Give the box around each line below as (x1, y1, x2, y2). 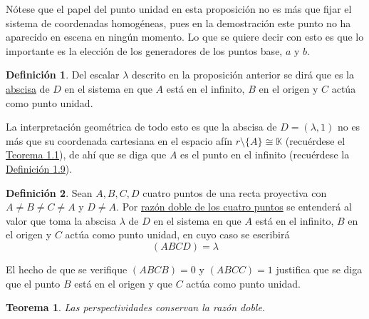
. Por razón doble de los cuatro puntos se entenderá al (116, 199, 352, 214)
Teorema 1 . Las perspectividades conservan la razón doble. (6, 300, 266, 315)
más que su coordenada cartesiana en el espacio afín (6, 133, 233, 148)
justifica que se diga (276, 261, 363, 276)
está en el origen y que (74, 275, 172, 290)
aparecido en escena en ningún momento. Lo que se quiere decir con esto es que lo (6, 29, 364, 44)
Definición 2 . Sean (6, 185, 93, 200)
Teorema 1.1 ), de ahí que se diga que (6, 147, 167, 162)
